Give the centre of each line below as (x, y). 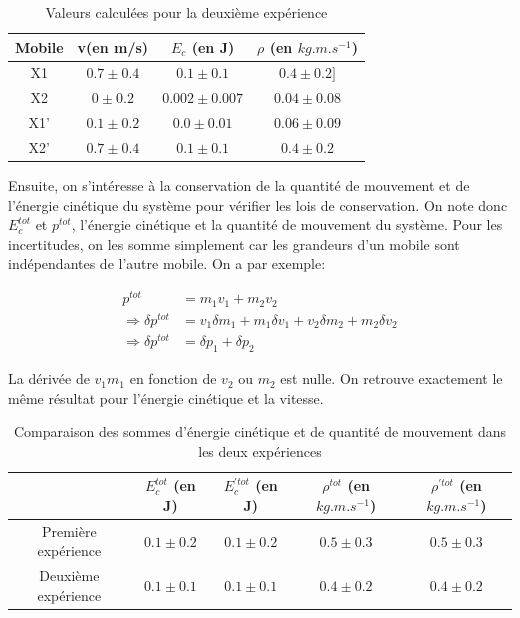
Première (69, 530)
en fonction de (173, 378)
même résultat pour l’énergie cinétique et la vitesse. (166, 397)
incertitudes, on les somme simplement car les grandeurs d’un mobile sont (234, 243)
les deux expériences (260, 450)
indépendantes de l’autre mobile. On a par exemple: (167, 263)
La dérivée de (49, 378)
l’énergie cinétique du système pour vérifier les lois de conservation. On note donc (258, 204)
